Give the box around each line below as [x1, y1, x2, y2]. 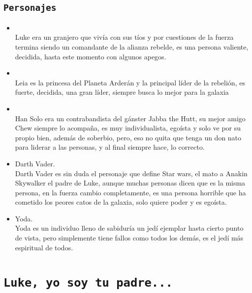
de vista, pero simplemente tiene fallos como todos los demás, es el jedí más [15, 233, 244, 243]
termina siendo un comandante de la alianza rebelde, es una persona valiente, [15, 41, 249, 52]
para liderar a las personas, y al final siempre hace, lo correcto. [15, 142, 205, 152]
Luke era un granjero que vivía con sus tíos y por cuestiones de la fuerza [15, 32, 234, 42]
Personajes [3, 2, 57, 13]
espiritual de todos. [15, 242, 73, 252]
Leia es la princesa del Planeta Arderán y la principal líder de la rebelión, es [15, 77, 245, 87]
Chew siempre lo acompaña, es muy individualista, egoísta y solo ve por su [15, 123, 241, 133]
